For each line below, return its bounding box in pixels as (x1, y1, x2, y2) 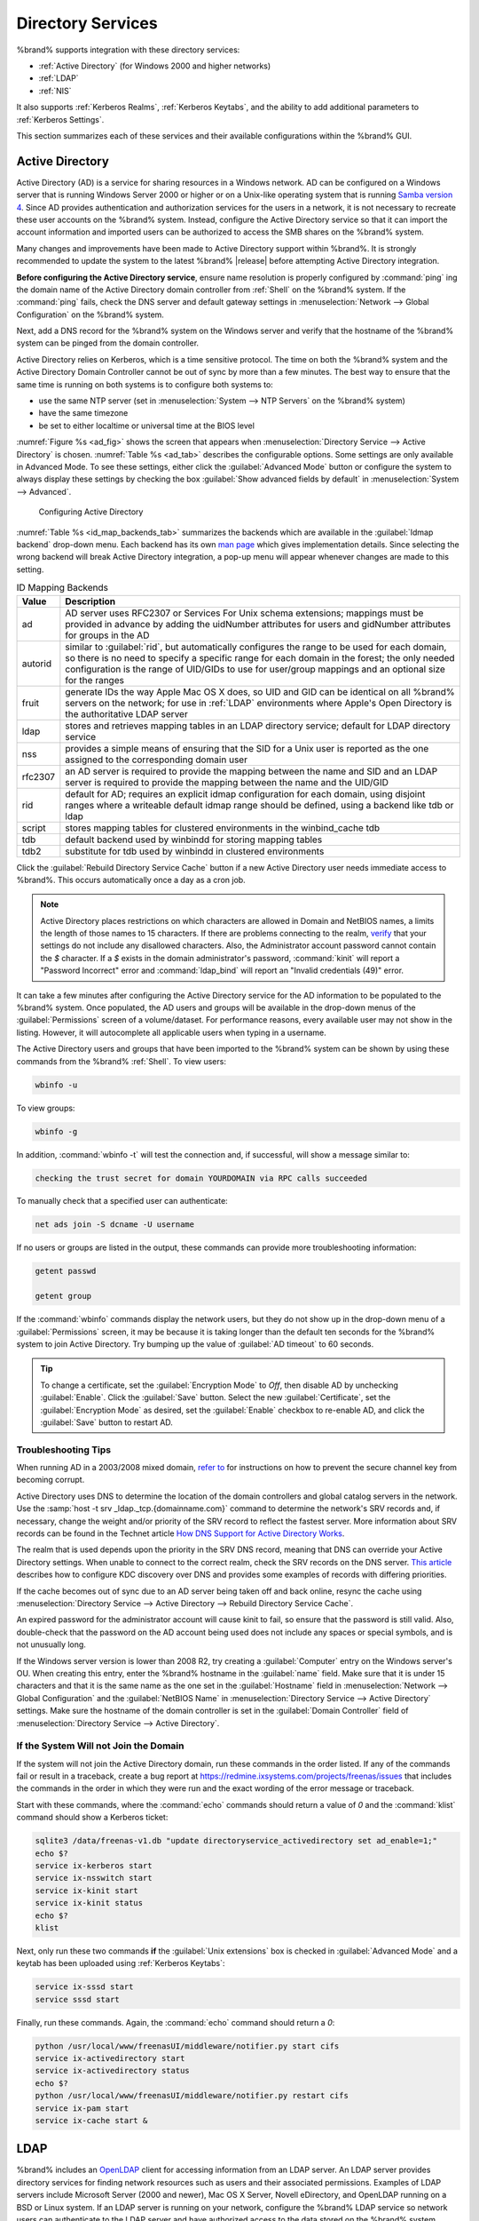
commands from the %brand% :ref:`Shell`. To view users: (16, 1055, 226, 1066)
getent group (35, 1291, 92, 1302)
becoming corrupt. (16, 1475, 85, 1485)
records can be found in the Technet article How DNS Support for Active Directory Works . (16, 1528, 345, 1539)
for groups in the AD (65, 629, 150, 641)
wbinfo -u (35, 1079, 78, 1090)
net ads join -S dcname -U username (35, 1220, 195, 1230)
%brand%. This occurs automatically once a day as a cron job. (16, 874, 246, 885)
